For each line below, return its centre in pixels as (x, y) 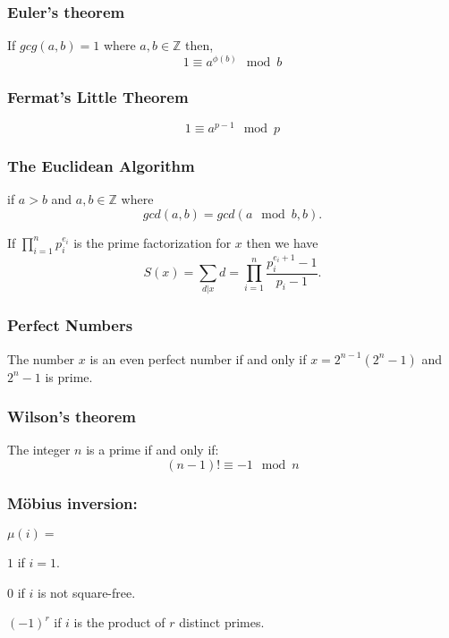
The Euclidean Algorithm (101, 166)
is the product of (119, 622)
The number (41, 358)
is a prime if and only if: (152, 450)
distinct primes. (222, 622)
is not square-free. (87, 592)
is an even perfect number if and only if (198, 358)
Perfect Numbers (70, 325)
